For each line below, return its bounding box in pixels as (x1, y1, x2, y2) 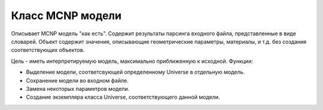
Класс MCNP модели (11, 9, 122, 22)
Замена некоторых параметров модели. (26, 85, 130, 92)
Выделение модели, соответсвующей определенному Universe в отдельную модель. (26, 69, 245, 76)
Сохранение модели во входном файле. (26, 77, 129, 84)
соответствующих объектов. (11, 47, 85, 54)
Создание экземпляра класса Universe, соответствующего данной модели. (26, 93, 221, 101)
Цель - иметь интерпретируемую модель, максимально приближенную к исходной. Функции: (11, 57, 254, 65)
